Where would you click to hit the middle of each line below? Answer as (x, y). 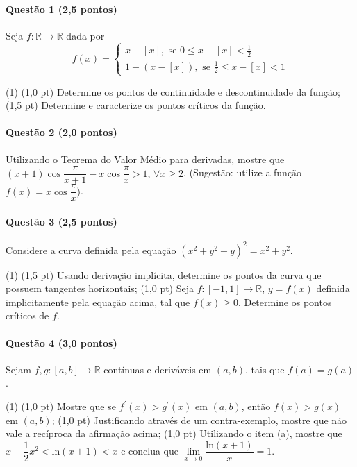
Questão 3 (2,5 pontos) (61, 221)
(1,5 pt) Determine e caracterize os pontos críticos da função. (136, 105)
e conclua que (150, 451)
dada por (85, 35)
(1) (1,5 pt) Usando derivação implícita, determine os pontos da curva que (164, 274)
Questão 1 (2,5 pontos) (61, 9)
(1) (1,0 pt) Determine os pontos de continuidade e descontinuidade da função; (173, 91)
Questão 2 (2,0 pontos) (61, 132)
